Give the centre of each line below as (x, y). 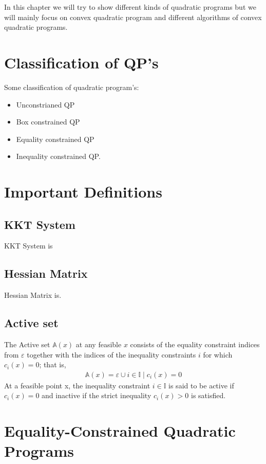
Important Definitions (83, 192)
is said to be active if (201, 385)
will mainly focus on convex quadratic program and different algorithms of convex (133, 17)
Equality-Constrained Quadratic (120, 431)
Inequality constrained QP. (58, 156)
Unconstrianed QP (45, 104)
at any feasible (99, 344)
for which (218, 354)
